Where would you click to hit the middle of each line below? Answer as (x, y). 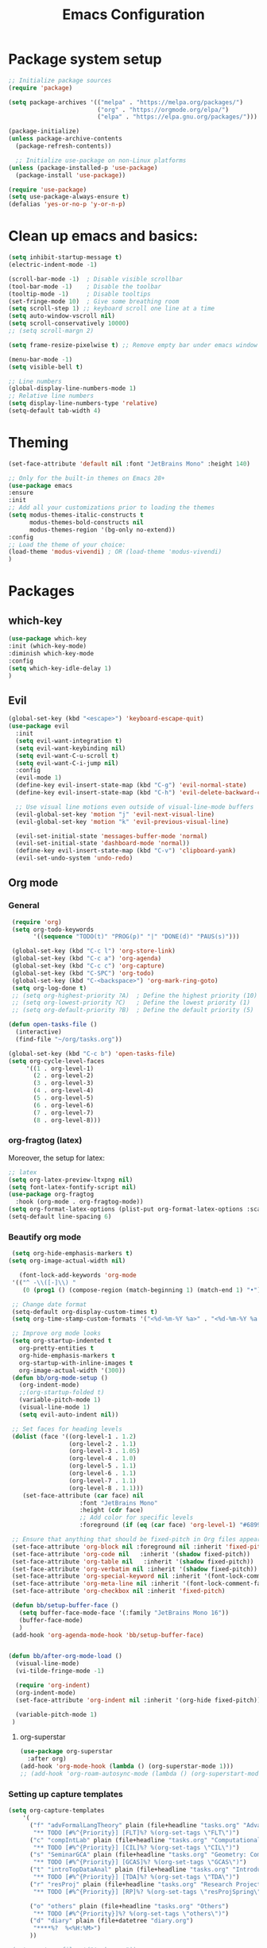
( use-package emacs (41, 485)
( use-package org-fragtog (51, 1194)
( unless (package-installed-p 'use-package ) (83, 168)
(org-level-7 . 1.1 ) (103, 1480)
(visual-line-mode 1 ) (54, 1408)
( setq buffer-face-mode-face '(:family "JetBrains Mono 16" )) (124, 1613)
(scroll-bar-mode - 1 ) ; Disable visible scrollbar (95, 279)
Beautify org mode (45, 1237)
